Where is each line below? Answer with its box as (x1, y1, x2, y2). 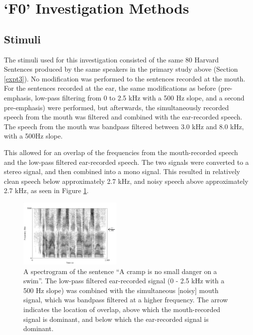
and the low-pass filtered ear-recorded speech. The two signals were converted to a (4, 157, 249, 167)
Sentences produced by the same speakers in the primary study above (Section (4, 64, 238, 74)
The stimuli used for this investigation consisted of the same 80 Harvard (4, 54, 219, 64)
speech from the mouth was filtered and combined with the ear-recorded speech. (4, 112, 242, 122)
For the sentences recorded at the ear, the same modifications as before (4, 83, 216, 93)
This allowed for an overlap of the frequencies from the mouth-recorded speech (4, 147, 238, 157)
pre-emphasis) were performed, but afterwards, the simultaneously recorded (4, 102, 229, 112)
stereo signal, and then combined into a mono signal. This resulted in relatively (4, 166, 240, 177)
